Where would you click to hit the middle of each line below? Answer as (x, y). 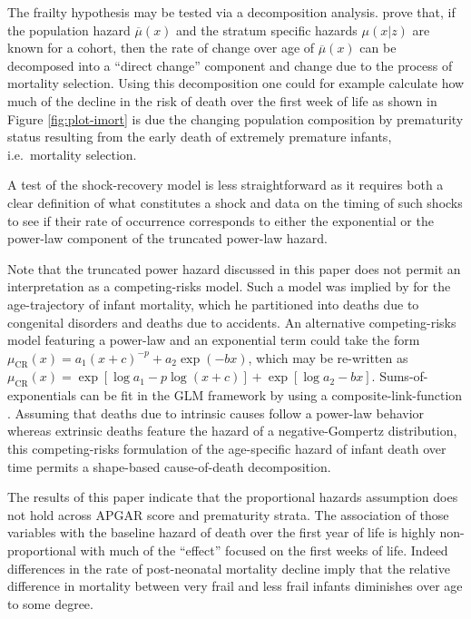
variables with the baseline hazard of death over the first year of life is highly (221, 532)
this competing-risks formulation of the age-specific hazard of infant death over (227, 449)
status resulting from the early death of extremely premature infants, (200, 137)
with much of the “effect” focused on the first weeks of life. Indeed (264, 550)
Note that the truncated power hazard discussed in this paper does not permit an (234, 268)
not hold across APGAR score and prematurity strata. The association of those (228, 514)
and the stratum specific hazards (267, 29)
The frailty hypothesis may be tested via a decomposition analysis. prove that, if (231, 12)
